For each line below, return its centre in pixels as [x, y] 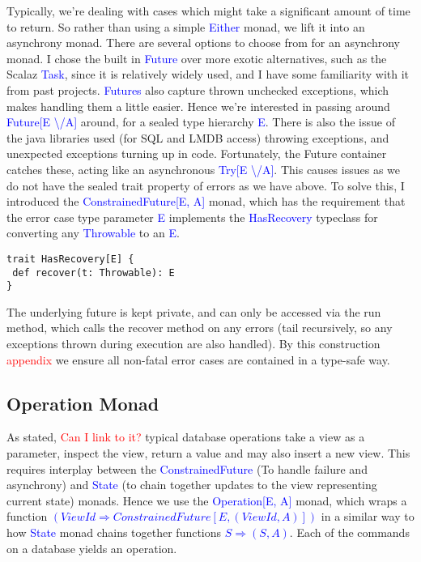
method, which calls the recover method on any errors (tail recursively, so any [200, 328]
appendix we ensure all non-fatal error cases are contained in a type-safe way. [198, 359]
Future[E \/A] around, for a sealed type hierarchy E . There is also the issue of [201, 122]
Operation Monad [83, 403]
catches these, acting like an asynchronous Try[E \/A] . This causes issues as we [203, 169]
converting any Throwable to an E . [93, 233]
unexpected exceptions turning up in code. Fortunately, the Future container [197, 153]
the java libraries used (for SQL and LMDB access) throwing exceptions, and [198, 137]
